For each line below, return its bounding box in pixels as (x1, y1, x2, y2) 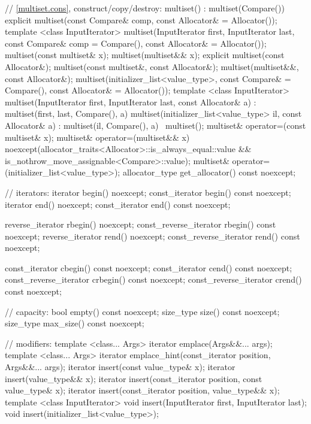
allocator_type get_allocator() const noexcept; (122, 166, 296, 178)
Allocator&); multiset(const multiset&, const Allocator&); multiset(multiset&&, (5, 60, 299, 72)
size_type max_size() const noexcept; (5, 317, 144, 329)
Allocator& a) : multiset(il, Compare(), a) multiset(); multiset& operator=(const (5, 119, 306, 131)
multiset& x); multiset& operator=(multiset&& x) (5, 131, 190, 143)
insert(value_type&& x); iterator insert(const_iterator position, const (5, 372, 262, 384)
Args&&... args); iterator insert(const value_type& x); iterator (5, 361, 235, 373)
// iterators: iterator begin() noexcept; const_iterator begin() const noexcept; (5, 186, 291, 198)
